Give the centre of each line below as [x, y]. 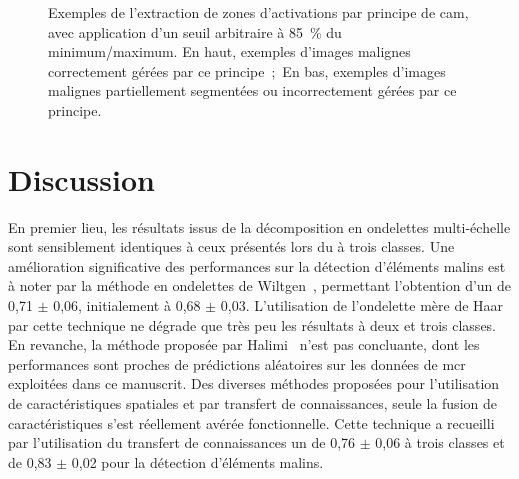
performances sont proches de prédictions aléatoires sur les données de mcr [237, 363]
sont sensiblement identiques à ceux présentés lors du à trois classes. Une [231, 246]
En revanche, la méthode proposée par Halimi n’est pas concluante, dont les [244, 344]
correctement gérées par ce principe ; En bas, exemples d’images [247, 70]
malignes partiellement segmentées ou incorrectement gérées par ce [252, 90]
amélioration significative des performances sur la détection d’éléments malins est [257, 265]
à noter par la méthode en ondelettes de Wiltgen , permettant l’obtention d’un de [260, 285]
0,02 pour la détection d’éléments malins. [197, 461]
